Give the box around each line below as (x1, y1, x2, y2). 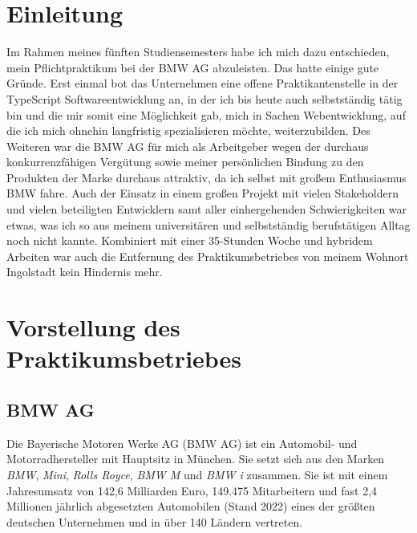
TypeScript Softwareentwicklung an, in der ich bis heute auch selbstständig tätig (6, 90, 403, 107)
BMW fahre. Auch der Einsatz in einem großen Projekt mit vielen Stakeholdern (6, 185, 399, 201)
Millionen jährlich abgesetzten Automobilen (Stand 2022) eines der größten (6, 498, 375, 515)
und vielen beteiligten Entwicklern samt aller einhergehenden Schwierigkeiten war (6, 201, 407, 218)
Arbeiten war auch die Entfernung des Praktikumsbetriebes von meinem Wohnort (6, 247, 409, 264)
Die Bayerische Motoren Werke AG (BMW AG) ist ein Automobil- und (6, 434, 358, 451)
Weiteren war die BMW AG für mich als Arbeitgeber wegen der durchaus (6, 137, 369, 154)
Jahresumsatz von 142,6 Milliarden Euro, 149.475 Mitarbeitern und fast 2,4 (6, 482, 378, 498)
